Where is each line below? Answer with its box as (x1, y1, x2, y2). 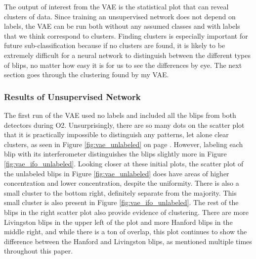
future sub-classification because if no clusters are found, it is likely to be (4, 40, 225, 51)
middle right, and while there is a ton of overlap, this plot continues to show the (4, 226, 247, 237)
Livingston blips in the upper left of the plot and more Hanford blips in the (4, 216, 233, 227)
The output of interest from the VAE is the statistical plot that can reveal (4, 1, 229, 11)
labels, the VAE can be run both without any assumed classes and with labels (4, 21, 240, 31)
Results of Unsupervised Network (4, 90, 141, 103)
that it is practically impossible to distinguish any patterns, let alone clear (4, 129, 229, 140)
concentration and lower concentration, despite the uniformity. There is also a (4, 178, 239, 188)
